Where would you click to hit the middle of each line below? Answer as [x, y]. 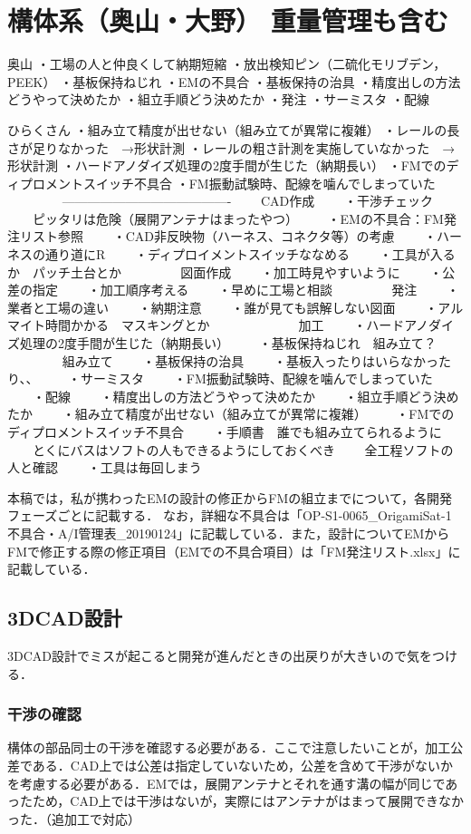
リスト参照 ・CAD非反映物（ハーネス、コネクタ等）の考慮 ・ [228, 236]
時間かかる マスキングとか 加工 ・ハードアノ [236, 325]
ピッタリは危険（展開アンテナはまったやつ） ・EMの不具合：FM [238, 218]
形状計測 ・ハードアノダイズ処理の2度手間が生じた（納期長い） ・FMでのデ [233, 165]
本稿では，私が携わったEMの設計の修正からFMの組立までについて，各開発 [230, 497]
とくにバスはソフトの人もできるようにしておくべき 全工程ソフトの [243, 449]
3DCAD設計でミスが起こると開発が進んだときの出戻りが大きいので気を [220, 655]
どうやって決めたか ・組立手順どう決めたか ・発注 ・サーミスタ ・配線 [218, 99]
